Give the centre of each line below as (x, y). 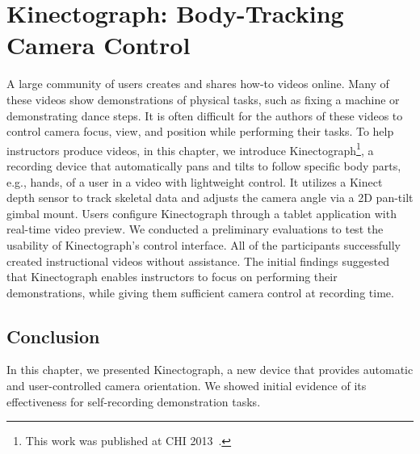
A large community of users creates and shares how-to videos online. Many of (198, 84)
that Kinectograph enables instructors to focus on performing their (172, 277)
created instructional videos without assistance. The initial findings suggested (198, 261)
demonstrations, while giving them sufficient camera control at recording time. (200, 292)
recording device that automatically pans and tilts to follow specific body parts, (204, 165)
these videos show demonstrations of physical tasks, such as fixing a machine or (203, 99)
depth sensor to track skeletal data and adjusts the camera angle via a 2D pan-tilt (210, 198)
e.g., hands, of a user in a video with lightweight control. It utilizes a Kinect (195, 181)
